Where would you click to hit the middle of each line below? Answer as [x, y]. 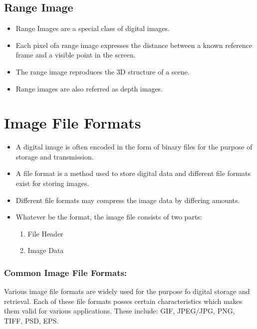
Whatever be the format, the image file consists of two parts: [109, 217]
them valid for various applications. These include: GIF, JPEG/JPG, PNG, [120, 311]
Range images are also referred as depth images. [89, 88]
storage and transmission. [55, 156]
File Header [45, 233]
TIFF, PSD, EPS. [31, 321]
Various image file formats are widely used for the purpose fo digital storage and [127, 291]
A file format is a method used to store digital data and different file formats [133, 173]
